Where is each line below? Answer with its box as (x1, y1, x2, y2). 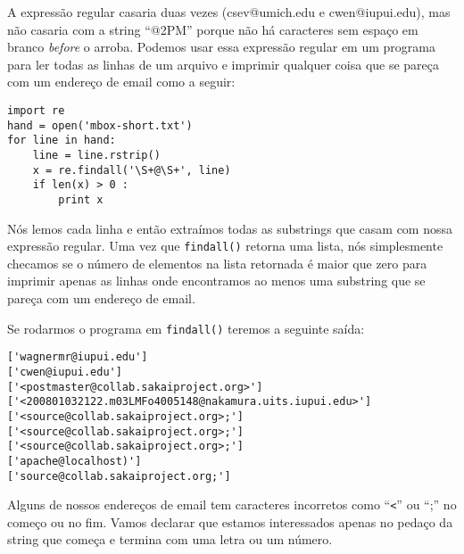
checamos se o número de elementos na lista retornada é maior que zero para (7, 253, 427, 272)
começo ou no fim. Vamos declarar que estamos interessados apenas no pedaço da (7, 512, 453, 531)
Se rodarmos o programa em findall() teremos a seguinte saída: (7, 318, 365, 337)
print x (58, 193, 104, 206)
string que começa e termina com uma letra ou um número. (7, 530, 333, 549)
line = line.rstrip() (32, 148, 161, 161)
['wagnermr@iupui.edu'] (7, 351, 148, 364)
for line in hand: (7, 134, 116, 147)
